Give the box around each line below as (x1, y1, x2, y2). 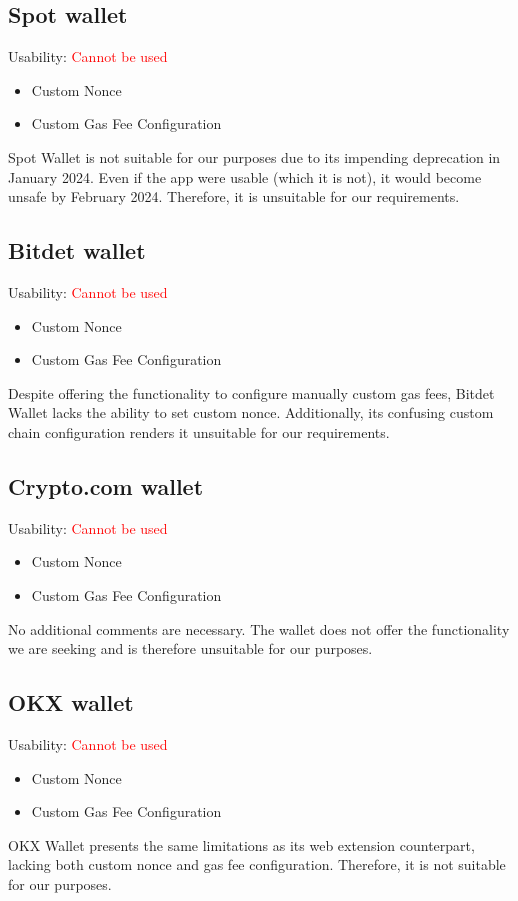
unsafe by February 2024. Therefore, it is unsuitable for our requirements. (8, 186, 460, 207)
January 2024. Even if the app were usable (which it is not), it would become (8, 166, 482, 187)
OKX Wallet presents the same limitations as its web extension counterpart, (8, 834, 475, 855)
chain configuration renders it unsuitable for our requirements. (8, 421, 390, 442)
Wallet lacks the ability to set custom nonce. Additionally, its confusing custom (8, 402, 494, 423)
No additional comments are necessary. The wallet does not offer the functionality (8, 618, 510, 639)
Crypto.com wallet (8, 470, 204, 501)
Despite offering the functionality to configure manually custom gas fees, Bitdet (8, 382, 495, 403)
